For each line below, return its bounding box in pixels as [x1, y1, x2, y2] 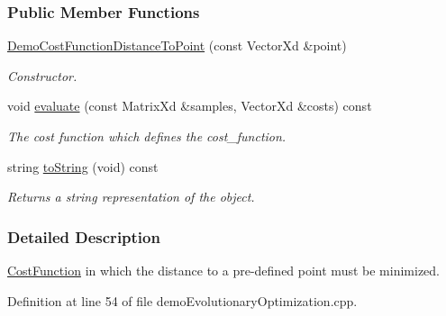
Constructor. [7, 66, 77, 85]
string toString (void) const [7, 157, 159, 176]
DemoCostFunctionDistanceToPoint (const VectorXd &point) [7, 36, 347, 55]
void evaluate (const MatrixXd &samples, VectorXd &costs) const [7, 96, 372, 115]
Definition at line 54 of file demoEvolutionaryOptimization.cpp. [7, 291, 358, 310]
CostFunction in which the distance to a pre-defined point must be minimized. [7, 261, 440, 279]
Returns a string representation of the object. [7, 187, 255, 206]
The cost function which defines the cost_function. [7, 127, 287, 145]
